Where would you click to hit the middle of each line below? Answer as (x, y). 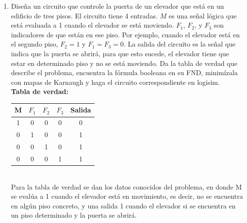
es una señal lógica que (203, 15)
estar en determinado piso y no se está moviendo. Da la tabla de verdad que (124, 63)
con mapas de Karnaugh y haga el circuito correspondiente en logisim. (115, 82)
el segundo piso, (34, 44)
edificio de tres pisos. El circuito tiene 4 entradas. (84, 15)
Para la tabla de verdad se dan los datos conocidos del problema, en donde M (126, 186)
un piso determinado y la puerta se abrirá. (74, 215)
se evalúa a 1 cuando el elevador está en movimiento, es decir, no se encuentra (127, 196)
